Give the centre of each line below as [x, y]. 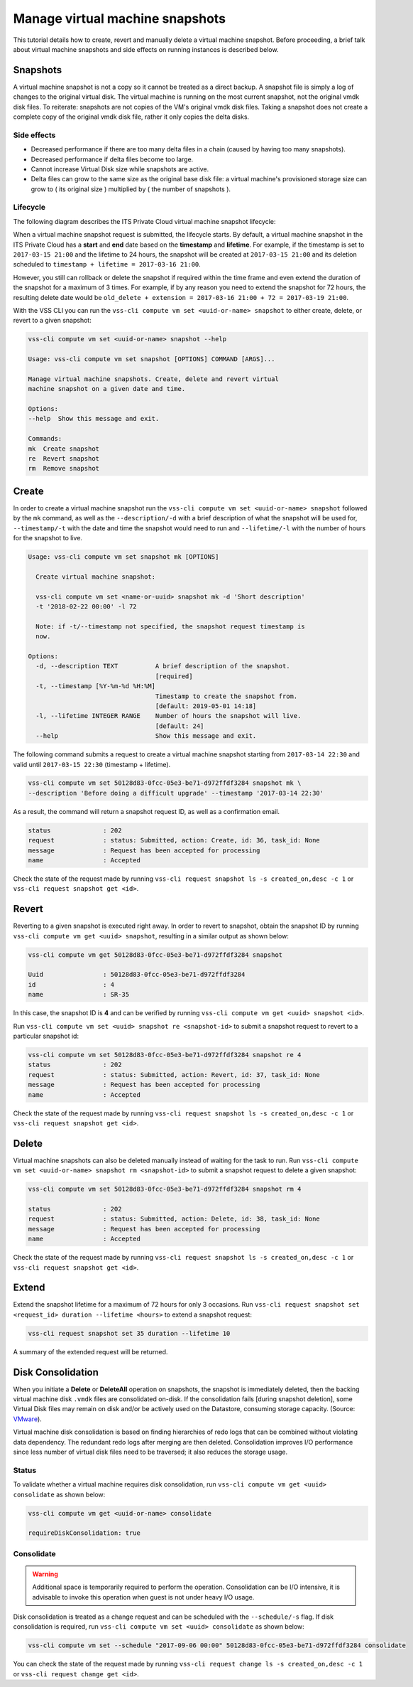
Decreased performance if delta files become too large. [112, 159]
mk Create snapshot [64, 449]
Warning [45, 1574]
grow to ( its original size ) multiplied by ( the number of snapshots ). [131, 189]
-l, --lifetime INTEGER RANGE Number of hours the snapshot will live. [169, 716]
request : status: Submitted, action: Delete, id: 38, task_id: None [174, 1219]
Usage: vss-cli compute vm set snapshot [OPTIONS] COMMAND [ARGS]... [152, 359]
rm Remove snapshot [64, 468]
